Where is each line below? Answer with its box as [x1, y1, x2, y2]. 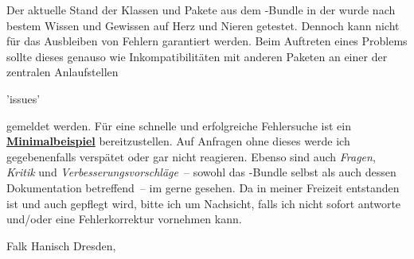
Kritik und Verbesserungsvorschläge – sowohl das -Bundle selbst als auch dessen [6, 164, 396, 180]
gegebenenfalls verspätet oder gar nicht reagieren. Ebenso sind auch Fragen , [6, 148, 376, 164]
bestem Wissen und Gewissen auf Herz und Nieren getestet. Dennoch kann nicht [6, 17, 400, 33]
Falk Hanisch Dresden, [6, 237, 116, 253]
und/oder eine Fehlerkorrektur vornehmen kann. [6, 211, 242, 227]
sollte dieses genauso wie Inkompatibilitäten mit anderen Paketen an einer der [6, 48, 388, 64]
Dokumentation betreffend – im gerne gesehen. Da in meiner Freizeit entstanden [6, 179, 400, 195]
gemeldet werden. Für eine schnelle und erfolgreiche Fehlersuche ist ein [6, 117, 351, 133]
